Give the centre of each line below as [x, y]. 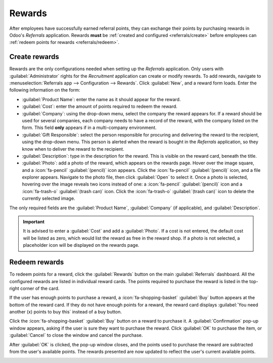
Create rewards [34, 57]
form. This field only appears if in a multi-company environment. [89, 128]
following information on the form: [45, 90]
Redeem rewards [37, 262]
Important [34, 222]
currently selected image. [49, 198]
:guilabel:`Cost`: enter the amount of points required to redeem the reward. [100, 107]
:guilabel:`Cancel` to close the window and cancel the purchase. [76, 335]
